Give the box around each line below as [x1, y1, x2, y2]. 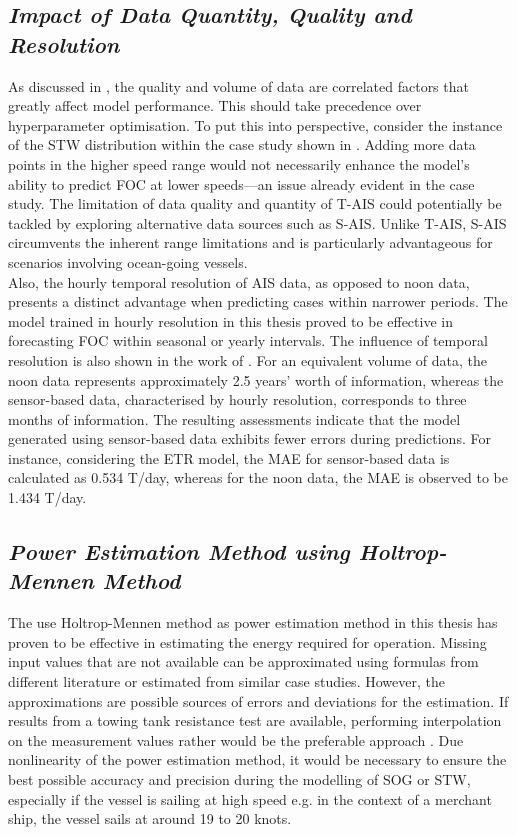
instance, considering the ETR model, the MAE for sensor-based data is [8, 447, 450, 468]
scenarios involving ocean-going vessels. [8, 251, 248, 272]
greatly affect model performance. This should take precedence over [8, 95, 422, 116]
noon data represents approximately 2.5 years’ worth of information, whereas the [8, 369, 504, 390]
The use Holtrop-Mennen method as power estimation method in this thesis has [8, 612, 498, 633]
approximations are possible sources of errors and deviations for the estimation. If [8, 690, 509, 711]
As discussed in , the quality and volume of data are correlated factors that [8, 75, 469, 96]
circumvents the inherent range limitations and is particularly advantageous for [8, 232, 493, 253]
